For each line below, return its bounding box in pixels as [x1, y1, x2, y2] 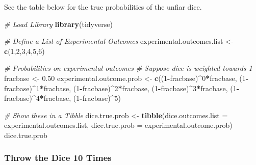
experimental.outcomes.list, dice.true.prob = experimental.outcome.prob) [4, 120, 233, 130]
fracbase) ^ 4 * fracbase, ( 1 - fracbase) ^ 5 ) [4, 93, 121, 103]
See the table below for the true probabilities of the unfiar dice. [4, 2, 202, 12]
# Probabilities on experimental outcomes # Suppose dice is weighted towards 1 [4, 63, 252, 73]
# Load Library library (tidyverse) [4, 18, 113, 29]
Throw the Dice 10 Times [4, 151, 112, 164]
